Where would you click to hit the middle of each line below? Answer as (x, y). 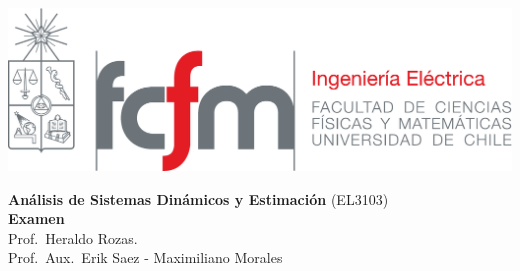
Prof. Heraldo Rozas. (73, 237)
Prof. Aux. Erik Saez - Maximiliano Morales (145, 257)
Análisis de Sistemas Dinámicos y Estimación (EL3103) (198, 198)
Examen (36, 218)
